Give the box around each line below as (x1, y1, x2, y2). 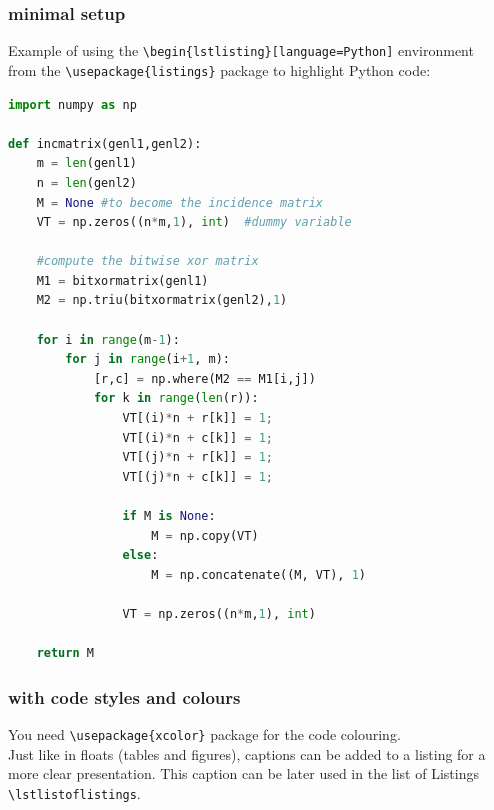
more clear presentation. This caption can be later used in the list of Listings (8, 763, 479, 784)
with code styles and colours (8, 684, 241, 709)
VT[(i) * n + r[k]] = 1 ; (122, 411, 273, 426)
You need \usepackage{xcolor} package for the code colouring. (8, 723, 401, 744)
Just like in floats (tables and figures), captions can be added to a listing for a (8, 743, 486, 764)
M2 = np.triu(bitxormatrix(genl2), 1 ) (36, 293, 288, 308)
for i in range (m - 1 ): (36, 332, 180, 347)
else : (122, 548, 159, 563)
